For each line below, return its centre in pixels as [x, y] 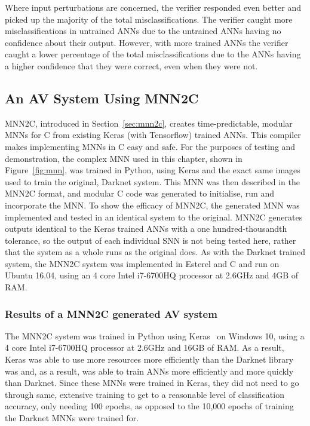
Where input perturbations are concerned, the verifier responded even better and [153, 7]
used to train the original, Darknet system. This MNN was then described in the [152, 181]
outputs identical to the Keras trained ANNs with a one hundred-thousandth [146, 229]
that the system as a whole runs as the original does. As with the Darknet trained [155, 252]
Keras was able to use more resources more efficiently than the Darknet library [149, 359]
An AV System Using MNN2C [102, 98]
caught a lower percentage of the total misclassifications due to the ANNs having [153, 54]
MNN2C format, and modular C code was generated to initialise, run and [140, 193]
